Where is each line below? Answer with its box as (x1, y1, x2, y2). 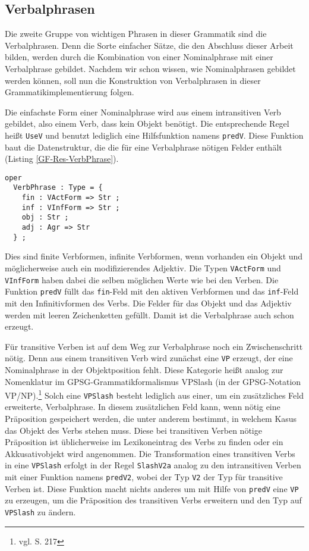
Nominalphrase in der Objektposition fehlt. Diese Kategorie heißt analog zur (5, 363, 283, 375)
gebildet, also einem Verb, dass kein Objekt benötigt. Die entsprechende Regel (5, 117, 289, 130)
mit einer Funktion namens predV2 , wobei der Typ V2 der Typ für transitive (5, 471, 283, 483)
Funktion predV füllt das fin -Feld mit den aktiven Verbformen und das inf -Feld (5, 285, 299, 298)
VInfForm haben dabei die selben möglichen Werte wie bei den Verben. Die (5, 273, 279, 286)
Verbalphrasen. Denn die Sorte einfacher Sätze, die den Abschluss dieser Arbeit (5, 39, 294, 51)
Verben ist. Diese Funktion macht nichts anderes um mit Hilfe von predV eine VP (5, 482, 299, 494)
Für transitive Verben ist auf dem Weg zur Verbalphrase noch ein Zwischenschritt (5, 340, 303, 352)
